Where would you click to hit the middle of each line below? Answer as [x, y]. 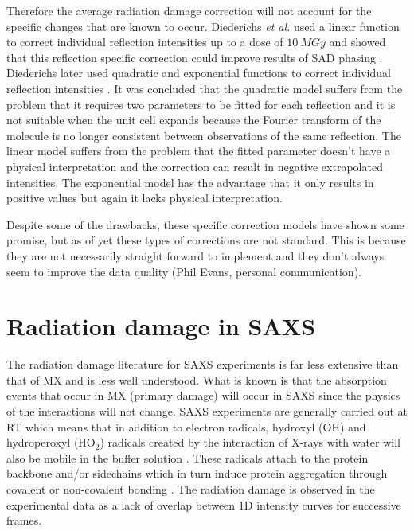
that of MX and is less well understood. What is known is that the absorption [197, 379]
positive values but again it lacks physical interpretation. [145, 198]
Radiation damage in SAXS [161, 326]
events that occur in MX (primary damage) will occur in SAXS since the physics [203, 395]
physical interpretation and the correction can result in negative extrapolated [195, 166]
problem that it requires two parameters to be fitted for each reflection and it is [201, 104]
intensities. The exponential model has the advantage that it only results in [190, 182]
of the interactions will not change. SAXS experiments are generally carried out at [207, 411]
